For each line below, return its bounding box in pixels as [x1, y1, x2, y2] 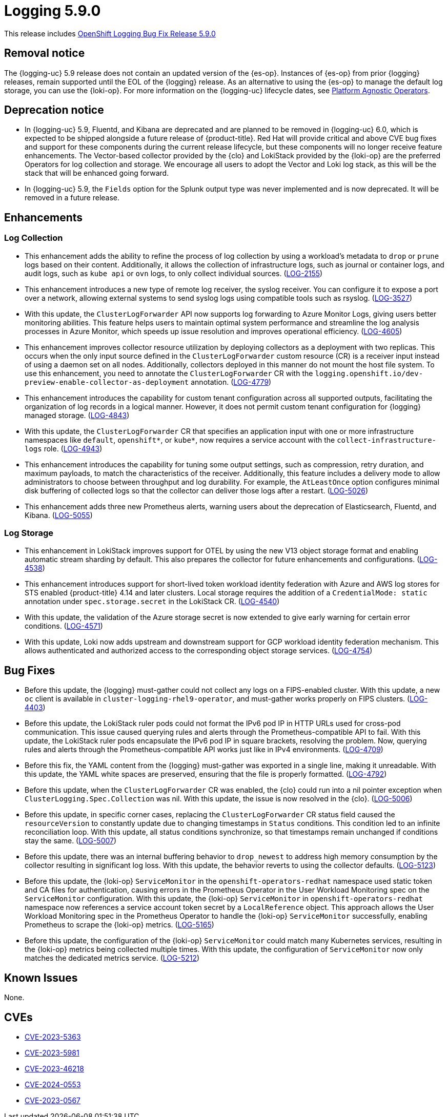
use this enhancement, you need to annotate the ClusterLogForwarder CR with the [25, 368, 313, 378]
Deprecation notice [4, 104, 104, 117]
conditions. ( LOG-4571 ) [25, 622, 103, 631]
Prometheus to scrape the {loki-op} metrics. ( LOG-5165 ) [25, 920, 214, 929]
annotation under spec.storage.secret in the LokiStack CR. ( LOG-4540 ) [25, 597, 280, 606]
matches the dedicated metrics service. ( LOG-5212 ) [25, 954, 200, 963]
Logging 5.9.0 [4, 2, 101, 19]
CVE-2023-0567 [25, 1095, 81, 1105]
